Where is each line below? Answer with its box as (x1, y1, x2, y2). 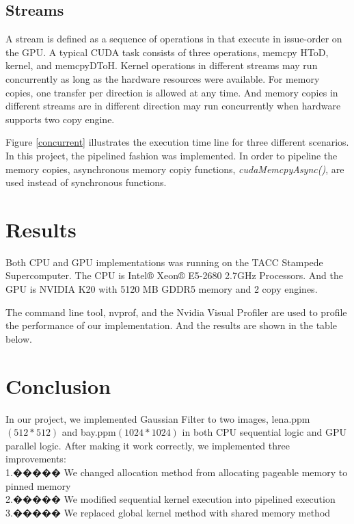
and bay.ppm (62, 425, 116, 439)
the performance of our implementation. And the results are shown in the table (5, 318, 337, 332)
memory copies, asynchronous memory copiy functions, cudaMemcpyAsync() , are (5, 161, 344, 176)
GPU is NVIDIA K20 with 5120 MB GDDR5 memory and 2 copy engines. (5, 282, 318, 296)
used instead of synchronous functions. (5, 175, 167, 189)
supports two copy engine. (5, 112, 115, 126)
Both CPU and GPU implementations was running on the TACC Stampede (5, 254, 323, 269)
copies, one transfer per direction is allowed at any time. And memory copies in (5, 85, 338, 99)
